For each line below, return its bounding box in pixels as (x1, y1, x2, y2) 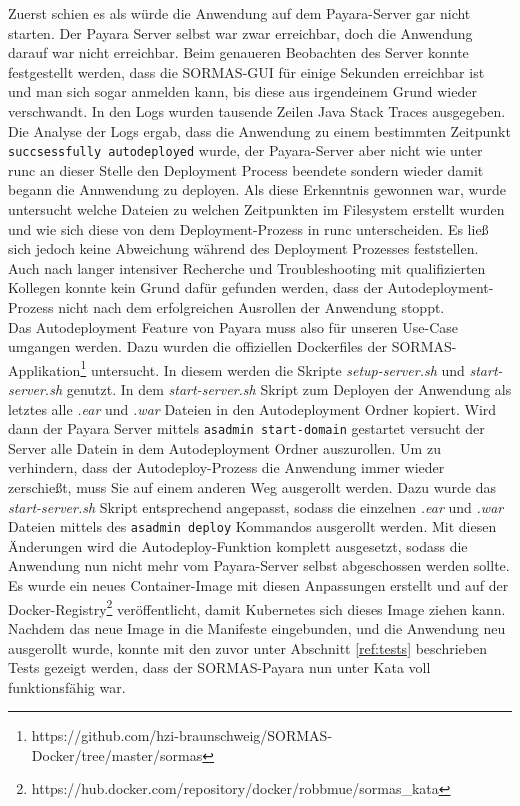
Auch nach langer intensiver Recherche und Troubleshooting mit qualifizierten (8, 257, 486, 278)
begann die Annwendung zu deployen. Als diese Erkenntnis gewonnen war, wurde (8, 179, 506, 200)
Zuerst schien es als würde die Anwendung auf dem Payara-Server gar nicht (8, 3, 471, 23)
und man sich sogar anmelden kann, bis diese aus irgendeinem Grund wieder (8, 81, 477, 102)
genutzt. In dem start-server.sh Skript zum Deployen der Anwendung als (66, 379, 512, 399)
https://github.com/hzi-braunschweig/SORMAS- (31, 725, 333, 746)
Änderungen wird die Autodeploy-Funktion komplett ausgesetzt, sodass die (8, 535, 468, 556)
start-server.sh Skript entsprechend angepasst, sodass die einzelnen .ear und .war (8, 496, 504, 517)
